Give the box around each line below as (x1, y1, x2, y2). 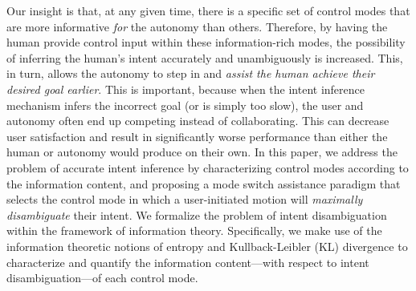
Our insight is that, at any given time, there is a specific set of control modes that (6, 2, 410, 18)
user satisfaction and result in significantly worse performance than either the (6, 127, 388, 144)
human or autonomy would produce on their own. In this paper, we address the (6, 143, 398, 160)
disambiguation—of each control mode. (6, 269, 198, 286)
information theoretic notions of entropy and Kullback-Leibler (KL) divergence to (6, 237, 408, 254)
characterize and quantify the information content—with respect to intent (6, 253, 369, 270)
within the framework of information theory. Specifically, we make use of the (6, 222, 382, 239)
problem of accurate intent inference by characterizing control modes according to (6, 159, 409, 176)
